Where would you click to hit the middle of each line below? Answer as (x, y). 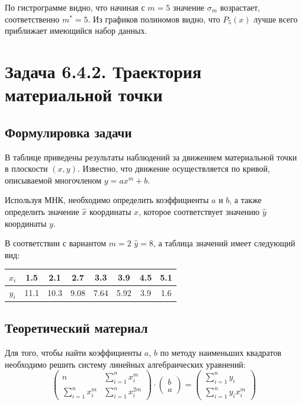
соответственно (32, 19)
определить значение (42, 211)
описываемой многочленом (53, 180)
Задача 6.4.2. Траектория (103, 71)
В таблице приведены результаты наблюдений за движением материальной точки (151, 157)
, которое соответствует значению (199, 211)
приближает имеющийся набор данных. (76, 30)
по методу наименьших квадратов (221, 353)
